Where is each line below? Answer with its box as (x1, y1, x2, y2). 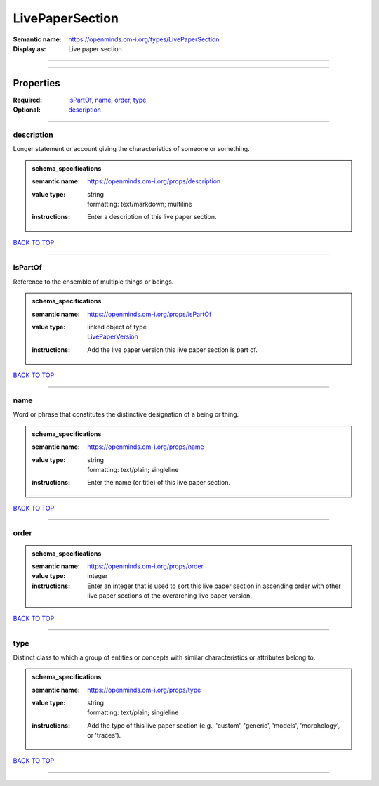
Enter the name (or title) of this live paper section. (87, 478, 231, 487)
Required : (13, 96, 42, 104)
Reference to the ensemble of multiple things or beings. (13, 277, 174, 286)
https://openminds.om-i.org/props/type (87, 686, 201, 694)
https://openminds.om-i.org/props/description (87, 177, 221, 185)
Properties (13, 77, 60, 89)
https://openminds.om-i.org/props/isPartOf (87, 310, 212, 318)
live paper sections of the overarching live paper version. (87, 591, 252, 600)
